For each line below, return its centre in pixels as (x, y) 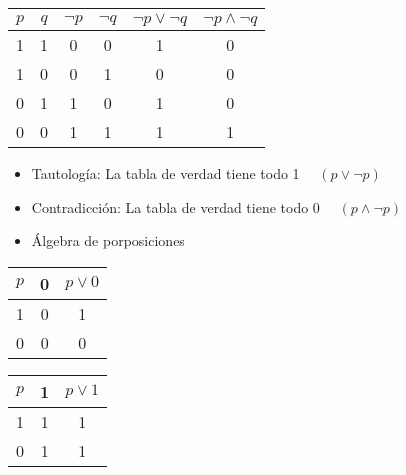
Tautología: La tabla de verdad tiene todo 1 (165, 173)
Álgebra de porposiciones (108, 240)
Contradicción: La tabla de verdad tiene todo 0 (175, 206)
